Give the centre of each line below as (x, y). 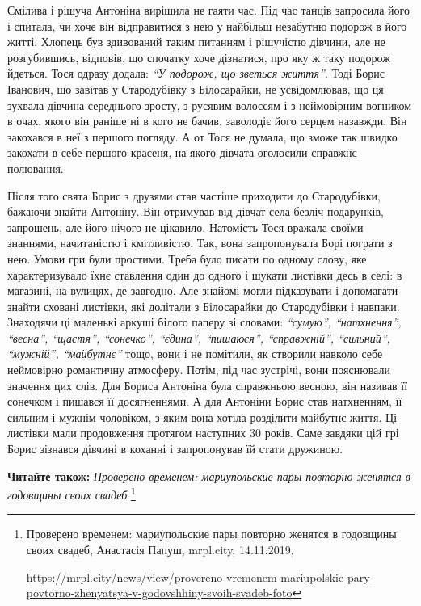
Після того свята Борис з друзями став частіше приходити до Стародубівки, (194, 195)
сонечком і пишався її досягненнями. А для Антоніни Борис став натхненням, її (205, 401)
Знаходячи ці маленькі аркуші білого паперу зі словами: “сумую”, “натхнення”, (204, 322)
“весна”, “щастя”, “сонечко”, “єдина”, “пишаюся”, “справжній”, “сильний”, (199, 337)
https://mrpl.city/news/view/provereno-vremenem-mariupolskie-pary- (200, 577)
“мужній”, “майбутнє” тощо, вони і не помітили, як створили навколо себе (195, 353)
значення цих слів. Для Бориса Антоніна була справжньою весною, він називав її (208, 385)
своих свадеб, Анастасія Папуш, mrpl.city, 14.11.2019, (160, 550)
